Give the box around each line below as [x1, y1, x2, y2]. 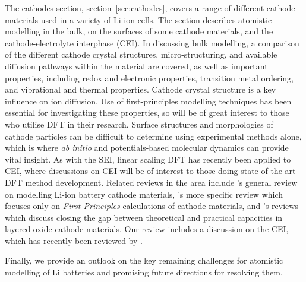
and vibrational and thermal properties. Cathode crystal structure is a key [5, 83, 276, 96]
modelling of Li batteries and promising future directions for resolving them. [5, 266, 283, 278]
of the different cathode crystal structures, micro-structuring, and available [5, 48, 277, 61]
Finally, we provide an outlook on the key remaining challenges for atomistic [5, 254, 283, 267]
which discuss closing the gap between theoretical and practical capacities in [5, 211, 283, 223]
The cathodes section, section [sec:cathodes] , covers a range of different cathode [5, 2, 295, 14]
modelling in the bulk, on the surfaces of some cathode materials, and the [5, 25, 273, 37]
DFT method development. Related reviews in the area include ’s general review [5, 176, 298, 188]
